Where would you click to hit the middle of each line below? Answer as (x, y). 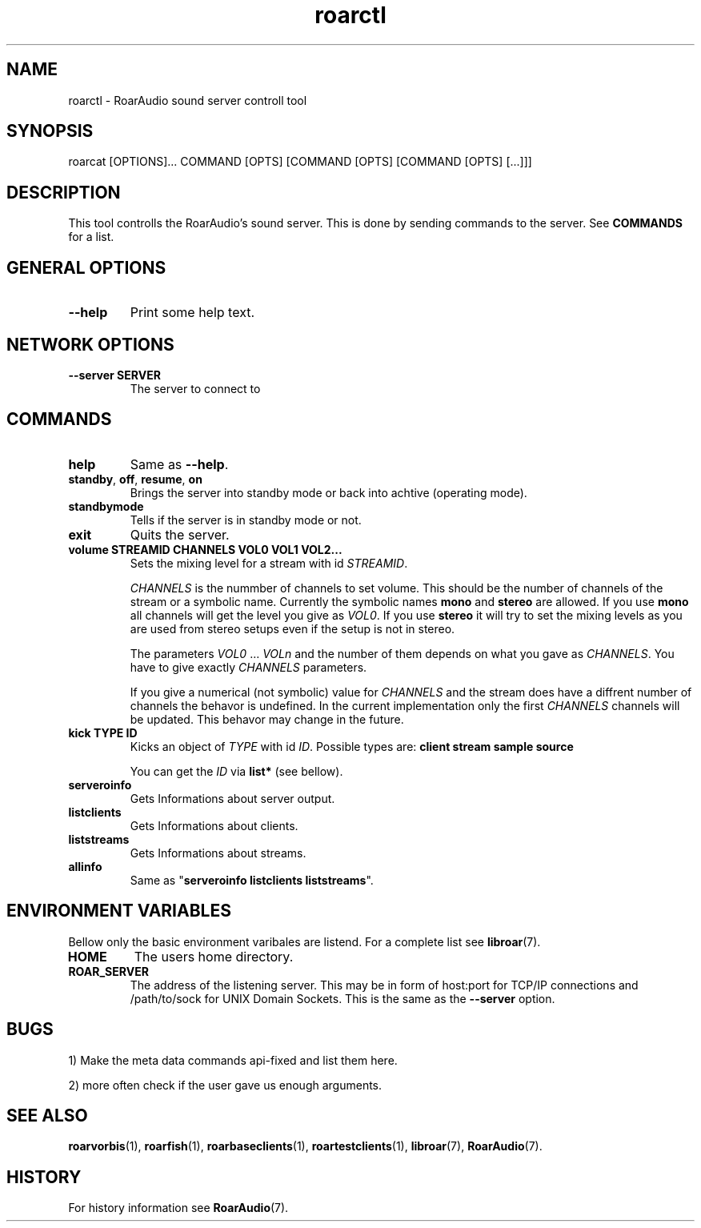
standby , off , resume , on (135, 479)
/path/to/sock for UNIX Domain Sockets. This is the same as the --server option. (342, 998)
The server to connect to (195, 388)
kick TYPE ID (103, 732)
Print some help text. (192, 313)
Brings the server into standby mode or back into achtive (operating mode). (328, 492)
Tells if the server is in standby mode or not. (246, 520)
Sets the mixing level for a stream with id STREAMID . (269, 563)
